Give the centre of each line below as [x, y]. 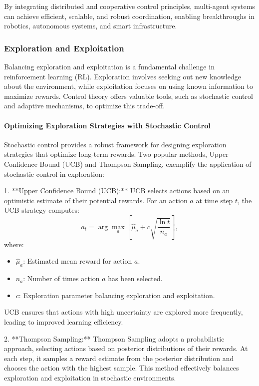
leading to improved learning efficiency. [64, 321]
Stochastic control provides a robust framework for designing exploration [115, 144]
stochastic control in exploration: [54, 174]
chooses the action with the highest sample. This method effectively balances [122, 368]
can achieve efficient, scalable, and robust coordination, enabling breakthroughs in [129, 16]
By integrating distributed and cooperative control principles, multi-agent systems [129, 6]
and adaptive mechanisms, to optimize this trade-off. [85, 106]
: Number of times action [61, 278]
